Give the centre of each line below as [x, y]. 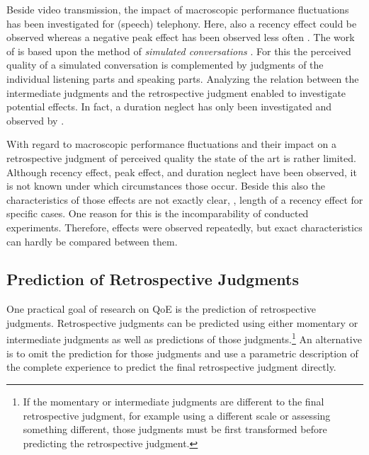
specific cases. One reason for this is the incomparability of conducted [158, 213]
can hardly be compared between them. [92, 241]
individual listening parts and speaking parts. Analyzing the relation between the [183, 78]
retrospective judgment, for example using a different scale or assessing [177, 415]
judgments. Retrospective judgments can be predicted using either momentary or [182, 322]
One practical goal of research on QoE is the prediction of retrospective [161, 309]
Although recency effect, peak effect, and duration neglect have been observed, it [182, 172]
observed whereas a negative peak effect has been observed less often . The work [181, 37]
